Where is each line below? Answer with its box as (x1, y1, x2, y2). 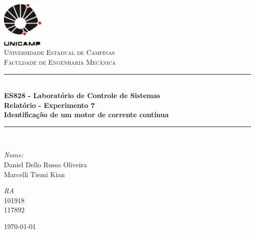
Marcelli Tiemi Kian (4, 169, 65, 179)
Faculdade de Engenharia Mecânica (4, 56, 116, 67)
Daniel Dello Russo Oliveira (4, 159, 87, 170)
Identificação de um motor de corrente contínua (4, 109, 169, 120)
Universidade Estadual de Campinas (4, 47, 115, 57)
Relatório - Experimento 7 (4, 100, 95, 110)
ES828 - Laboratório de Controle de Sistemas (4, 90, 160, 101)
